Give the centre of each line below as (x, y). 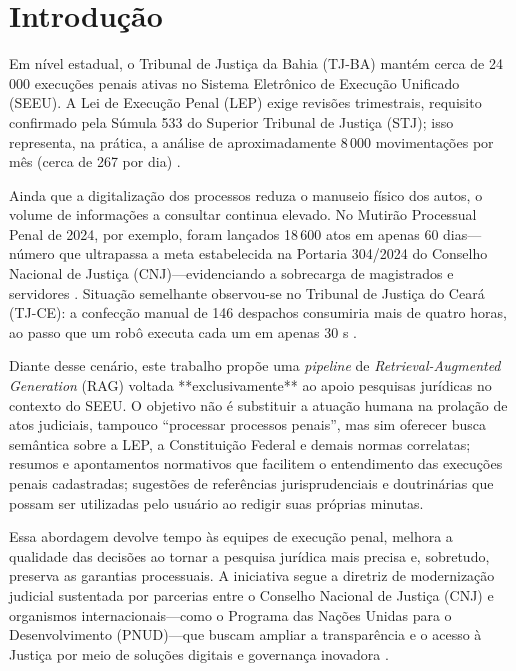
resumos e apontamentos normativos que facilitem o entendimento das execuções (256, 463)
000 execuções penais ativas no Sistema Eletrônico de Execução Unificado (234, 82)
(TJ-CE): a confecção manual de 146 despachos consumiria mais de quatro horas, (258, 312)
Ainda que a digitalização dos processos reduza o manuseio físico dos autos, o (246, 194)
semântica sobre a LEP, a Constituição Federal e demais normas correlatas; (240, 443)
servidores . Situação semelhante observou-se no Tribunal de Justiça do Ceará (247, 292)
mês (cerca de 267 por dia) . (95, 161)
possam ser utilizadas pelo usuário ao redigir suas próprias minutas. (216, 502)
